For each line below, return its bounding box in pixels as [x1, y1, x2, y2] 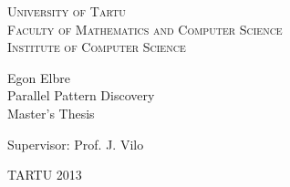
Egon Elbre [7, 68, 70, 87]
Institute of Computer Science [7, 37, 186, 57]
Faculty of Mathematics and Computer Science [7, 19, 283, 38]
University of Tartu [7, 2, 126, 20]
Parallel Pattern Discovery [7, 86, 155, 105]
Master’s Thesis [7, 103, 95, 122]
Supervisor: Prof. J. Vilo [7, 134, 144, 153]
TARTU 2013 [7, 165, 82, 184]
